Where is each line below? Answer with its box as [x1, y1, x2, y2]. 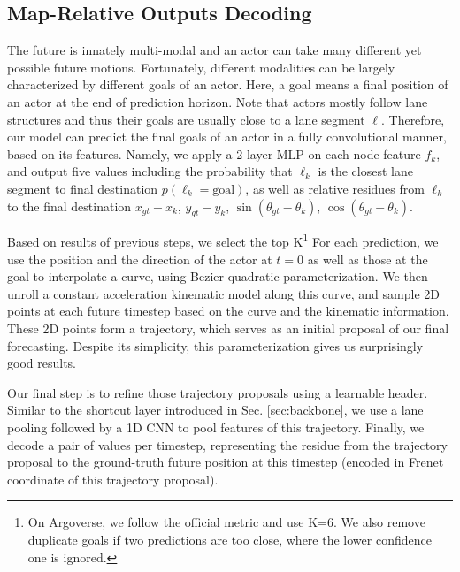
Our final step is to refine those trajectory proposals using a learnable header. [7, 383, 428, 401]
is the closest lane [318, 162, 413, 180]
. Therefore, [380, 110, 445, 128]
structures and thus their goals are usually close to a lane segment [7, 110, 365, 128]
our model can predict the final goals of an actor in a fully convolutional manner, [7, 127, 447, 146]
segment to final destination [7, 179, 158, 197]
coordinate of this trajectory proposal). [7, 469, 218, 488]
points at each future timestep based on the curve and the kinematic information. [7, 301, 449, 320]
